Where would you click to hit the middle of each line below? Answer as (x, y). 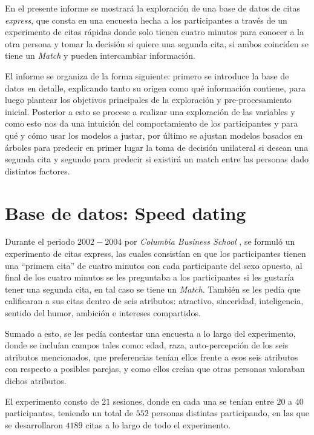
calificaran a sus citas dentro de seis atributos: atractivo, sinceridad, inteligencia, (154, 301)
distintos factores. (38, 171)
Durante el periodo (40, 241)
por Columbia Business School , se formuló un (210, 241)
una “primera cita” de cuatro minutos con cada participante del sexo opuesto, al (154, 265)
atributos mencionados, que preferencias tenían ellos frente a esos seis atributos (152, 357)
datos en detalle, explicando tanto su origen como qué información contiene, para (155, 88)
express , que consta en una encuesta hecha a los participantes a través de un (146, 20)
